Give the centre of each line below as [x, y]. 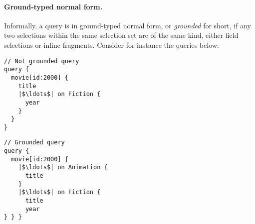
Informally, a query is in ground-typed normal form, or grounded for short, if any [127, 25]
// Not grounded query [42, 61]
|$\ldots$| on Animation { [63, 168]
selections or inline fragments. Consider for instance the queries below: [112, 45]
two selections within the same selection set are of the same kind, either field [121, 35]
